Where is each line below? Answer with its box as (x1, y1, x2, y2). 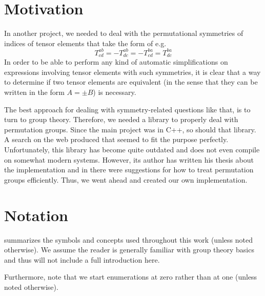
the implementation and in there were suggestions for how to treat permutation (4, 164, 254, 175)
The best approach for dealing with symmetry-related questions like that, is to (4, 104, 251, 114)
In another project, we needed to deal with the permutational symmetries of (4, 28, 243, 38)
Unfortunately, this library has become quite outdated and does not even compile (4, 144, 260, 155)
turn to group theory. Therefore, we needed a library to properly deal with (4, 114, 238, 125)
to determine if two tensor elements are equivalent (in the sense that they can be (4, 76, 258, 87)
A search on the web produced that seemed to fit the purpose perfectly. (4, 134, 229, 145)
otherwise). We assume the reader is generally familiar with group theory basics (4, 244, 254, 255)
